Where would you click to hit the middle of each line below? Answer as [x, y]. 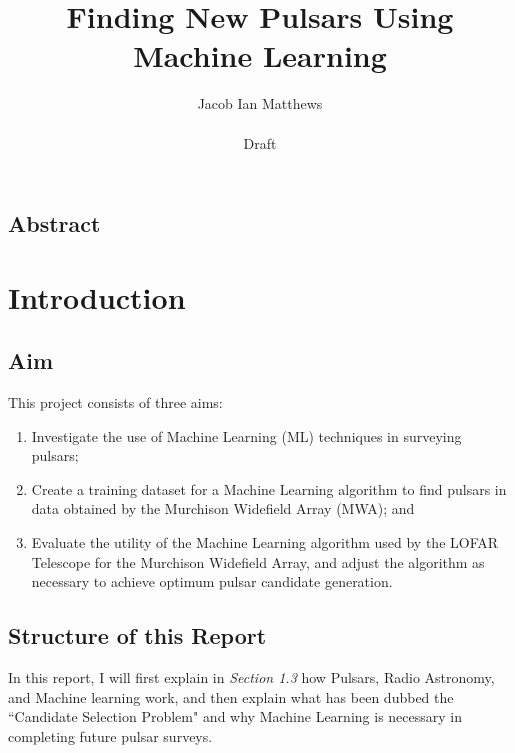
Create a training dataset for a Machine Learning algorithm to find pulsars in [269, 488]
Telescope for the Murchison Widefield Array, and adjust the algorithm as [258, 561]
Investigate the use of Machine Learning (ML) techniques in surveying [246, 435]
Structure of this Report [137, 635]
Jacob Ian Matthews [260, 103]
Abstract [54, 223]
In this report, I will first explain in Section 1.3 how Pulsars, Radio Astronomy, [251, 677]
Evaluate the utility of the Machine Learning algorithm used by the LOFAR [265, 542]
